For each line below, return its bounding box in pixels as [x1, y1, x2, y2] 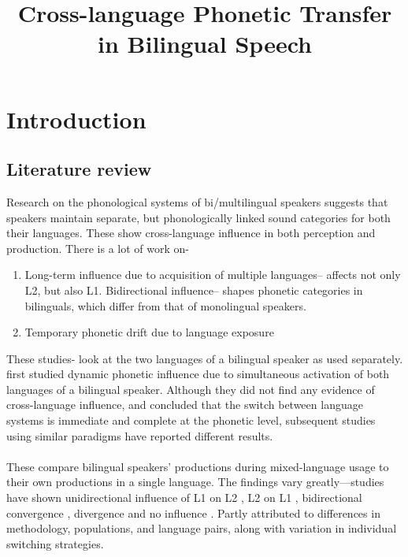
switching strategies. [6, 535, 104, 551]
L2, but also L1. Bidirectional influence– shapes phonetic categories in [24, 281, 363, 298]
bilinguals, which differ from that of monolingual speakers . [24, 297, 306, 314]
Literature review [6, 157, 152, 181]
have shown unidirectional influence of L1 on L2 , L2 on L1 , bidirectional [6, 489, 362, 506]
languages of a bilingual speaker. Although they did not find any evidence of [6, 381, 375, 397]
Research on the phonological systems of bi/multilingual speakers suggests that [6, 193, 388, 210]
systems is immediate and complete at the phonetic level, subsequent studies [6, 412, 376, 429]
